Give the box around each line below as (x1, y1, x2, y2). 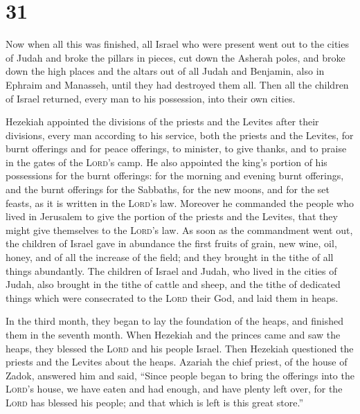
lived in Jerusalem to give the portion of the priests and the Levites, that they (6, 209, 338, 224)
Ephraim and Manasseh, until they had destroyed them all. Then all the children (6, 77, 349, 91)
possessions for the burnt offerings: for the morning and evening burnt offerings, (6, 168, 344, 183)
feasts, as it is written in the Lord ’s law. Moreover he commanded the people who (6, 195, 354, 210)
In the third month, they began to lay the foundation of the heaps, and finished (6, 314, 343, 328)
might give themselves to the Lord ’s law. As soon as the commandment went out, (6, 222, 353, 237)
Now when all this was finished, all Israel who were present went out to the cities (6, 37, 349, 51)
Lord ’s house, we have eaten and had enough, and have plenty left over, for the (6, 381, 343, 396)
